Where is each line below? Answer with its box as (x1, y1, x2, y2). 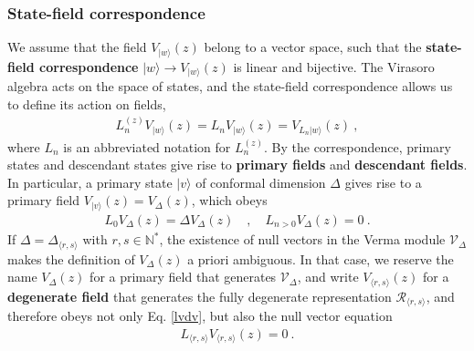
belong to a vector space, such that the (204, 37, 422, 57)
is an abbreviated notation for (63, 137, 231, 156)
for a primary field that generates (90, 267, 277, 286)
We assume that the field (7, 37, 147, 57)
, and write (297, 267, 359, 286)
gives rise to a (344, 172, 422, 191)
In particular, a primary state (7, 172, 173, 191)
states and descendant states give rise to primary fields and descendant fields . (7, 155, 468, 174)
